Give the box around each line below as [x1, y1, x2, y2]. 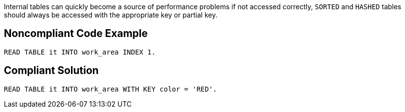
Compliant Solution [4, 64, 99, 77]
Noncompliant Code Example [4, 27, 148, 40]
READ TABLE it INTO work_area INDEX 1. [4, 48, 156, 56]
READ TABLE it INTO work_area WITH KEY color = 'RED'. [4, 85, 217, 93]
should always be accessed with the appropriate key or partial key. [4, 11, 218, 19]
